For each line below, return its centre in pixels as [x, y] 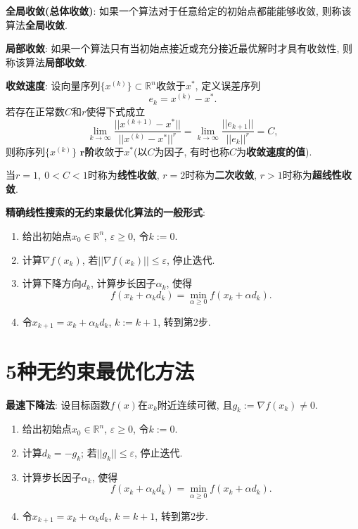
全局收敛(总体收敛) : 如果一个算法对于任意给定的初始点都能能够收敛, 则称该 [179, 11]
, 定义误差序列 [228, 85]
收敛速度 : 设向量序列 [53, 85]
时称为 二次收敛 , [221, 175]
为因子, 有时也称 [192, 151]
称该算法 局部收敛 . [46, 62]
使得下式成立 [116, 111]
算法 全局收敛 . [37, 24]
